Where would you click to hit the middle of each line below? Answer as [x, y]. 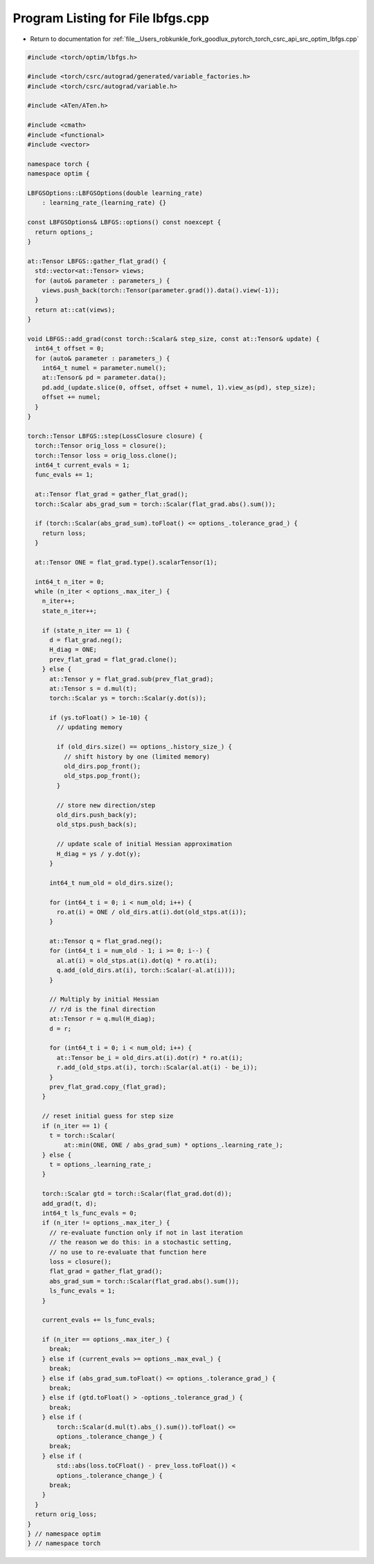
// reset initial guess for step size [108, 1116]
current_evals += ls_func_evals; [99, 1320]
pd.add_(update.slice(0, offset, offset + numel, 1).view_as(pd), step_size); [179, 387]
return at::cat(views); [75, 310]
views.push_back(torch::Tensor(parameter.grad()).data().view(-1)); [161, 290]
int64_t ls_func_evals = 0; [90, 1213]
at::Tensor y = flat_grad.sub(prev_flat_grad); [132, 679]
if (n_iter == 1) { [75, 1126]
